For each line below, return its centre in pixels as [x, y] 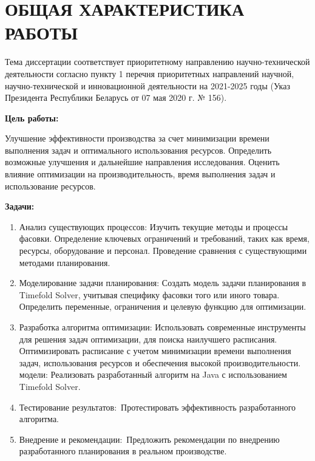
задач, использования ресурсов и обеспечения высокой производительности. [160, 362]
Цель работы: [32, 118]
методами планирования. [65, 262]
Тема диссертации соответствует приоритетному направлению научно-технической [157, 62]
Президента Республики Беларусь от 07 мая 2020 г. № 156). [116, 97]
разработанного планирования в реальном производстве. [123, 451]
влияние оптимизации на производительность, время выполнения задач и [140, 174]
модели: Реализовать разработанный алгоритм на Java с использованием [153, 374]
